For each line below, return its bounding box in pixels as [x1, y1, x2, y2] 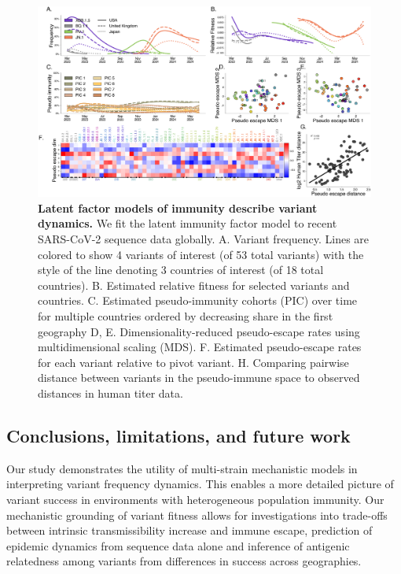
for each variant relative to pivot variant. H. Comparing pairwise [38, 354, 349, 370]
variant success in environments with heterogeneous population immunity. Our [6, 491, 384, 507]
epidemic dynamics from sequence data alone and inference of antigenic [6, 537, 350, 554]
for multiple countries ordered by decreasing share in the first [38, 307, 333, 324]
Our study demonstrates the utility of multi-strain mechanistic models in [6, 460, 358, 476]
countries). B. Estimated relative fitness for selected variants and [38, 276, 350, 293]
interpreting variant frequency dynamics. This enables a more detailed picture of [6, 476, 394, 492]
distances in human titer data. [38, 384, 183, 401]
